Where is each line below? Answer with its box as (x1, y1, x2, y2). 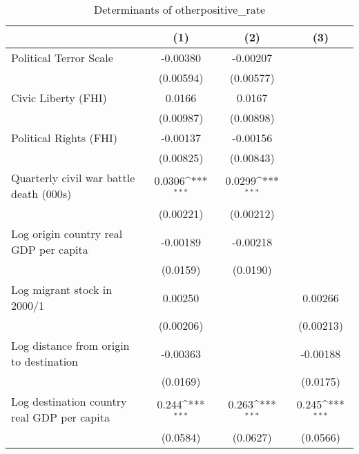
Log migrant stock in (11, 282, 113, 297)
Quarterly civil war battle (11, 170, 135, 186)
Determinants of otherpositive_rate (93, 1, 266, 17)
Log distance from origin (11, 337, 130, 353)
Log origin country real (11, 226, 123, 241)
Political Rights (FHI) (11, 130, 118, 146)
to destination (11, 353, 78, 369)
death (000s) (11, 186, 72, 201)
